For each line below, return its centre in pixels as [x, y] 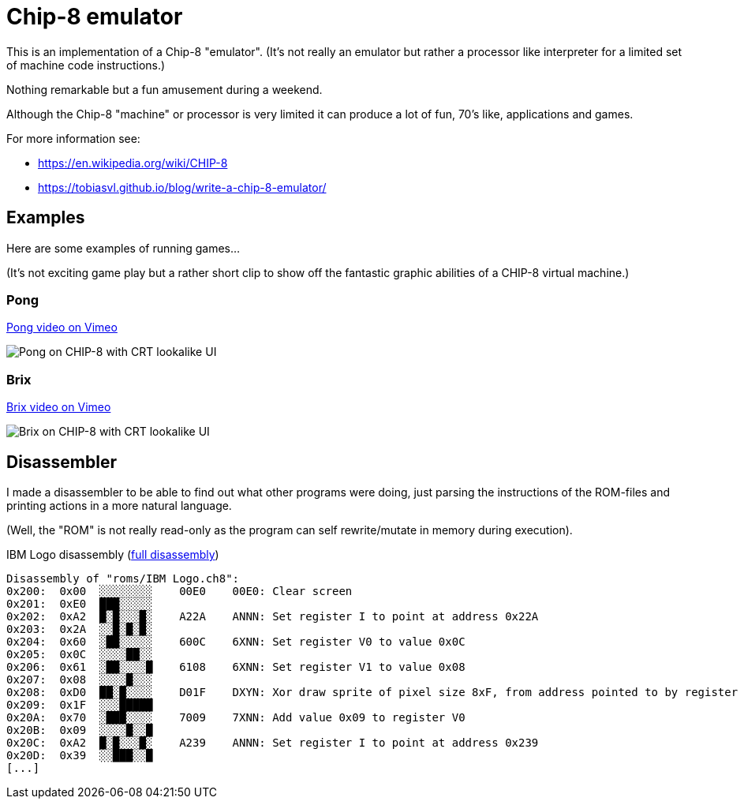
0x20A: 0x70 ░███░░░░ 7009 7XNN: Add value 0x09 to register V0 [236, 717]
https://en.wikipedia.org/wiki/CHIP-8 [133, 163]
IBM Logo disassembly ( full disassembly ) [113, 554]
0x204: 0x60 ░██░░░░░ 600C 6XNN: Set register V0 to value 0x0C [236, 641]
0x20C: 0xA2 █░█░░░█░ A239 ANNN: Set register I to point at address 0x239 [273, 742]
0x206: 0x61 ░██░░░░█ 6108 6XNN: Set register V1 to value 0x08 [236, 666]
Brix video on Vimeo [59, 407]
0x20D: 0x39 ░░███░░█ [80, 755]
